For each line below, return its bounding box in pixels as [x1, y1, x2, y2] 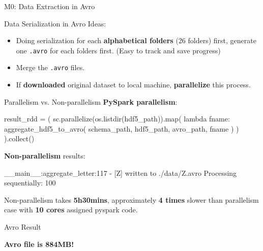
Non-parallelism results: [4, 150, 85, 161]
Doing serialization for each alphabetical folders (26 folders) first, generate [16, 35, 256, 46]
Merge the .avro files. [16, 62, 85, 73]
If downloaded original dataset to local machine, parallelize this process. [16, 79, 251, 90]
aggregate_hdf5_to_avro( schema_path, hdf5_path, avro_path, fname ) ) [4, 123, 239, 134]
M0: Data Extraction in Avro [4, 1, 95, 11]
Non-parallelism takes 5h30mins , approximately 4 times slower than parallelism [4, 194, 259, 205]
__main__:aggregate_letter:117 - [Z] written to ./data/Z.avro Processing [4, 167, 237, 178]
